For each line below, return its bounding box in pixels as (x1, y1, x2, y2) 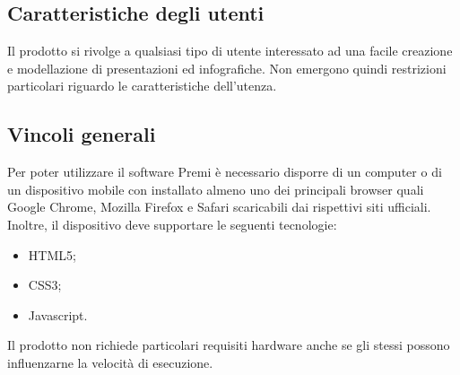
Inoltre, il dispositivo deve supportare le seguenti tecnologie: (7, 214, 337, 233)
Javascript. (28, 305, 88, 324)
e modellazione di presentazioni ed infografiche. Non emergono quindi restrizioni (7, 58, 447, 77)
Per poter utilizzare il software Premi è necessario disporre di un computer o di (7, 162, 442, 181)
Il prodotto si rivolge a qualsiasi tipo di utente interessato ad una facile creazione (7, 41, 453, 60)
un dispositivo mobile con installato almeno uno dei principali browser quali (7, 179, 424, 198)
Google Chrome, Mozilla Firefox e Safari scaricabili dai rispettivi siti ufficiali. (7, 197, 431, 216)
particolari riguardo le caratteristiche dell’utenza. (7, 76, 277, 95)
